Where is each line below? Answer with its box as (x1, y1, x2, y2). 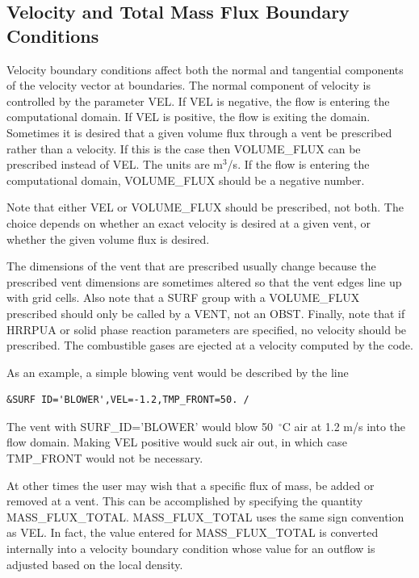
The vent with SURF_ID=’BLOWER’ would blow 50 (6, 417, 274, 434)
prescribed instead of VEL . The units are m (6, 156, 223, 173)
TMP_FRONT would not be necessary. (6, 450, 203, 467)
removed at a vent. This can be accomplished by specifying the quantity (6, 492, 363, 509)
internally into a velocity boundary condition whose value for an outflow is (6, 540, 375, 557)
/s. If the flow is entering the (227, 156, 370, 173)
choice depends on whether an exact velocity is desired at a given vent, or (6, 214, 371, 231)
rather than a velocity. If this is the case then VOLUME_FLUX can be (6, 140, 361, 157)
